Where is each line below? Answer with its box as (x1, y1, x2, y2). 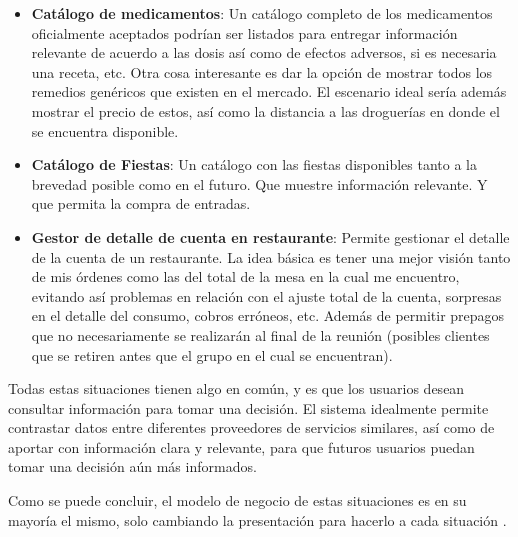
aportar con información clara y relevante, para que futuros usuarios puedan (8, 436, 475, 457)
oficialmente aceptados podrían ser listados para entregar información (31, 22, 458, 43)
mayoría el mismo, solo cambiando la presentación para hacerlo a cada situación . (8, 509, 507, 530)
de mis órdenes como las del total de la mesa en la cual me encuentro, (31, 266, 460, 287)
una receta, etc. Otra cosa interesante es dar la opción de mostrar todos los (31, 61, 493, 82)
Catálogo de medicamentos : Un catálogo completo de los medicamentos (31, 3, 493, 23)
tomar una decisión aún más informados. (8, 456, 257, 477)
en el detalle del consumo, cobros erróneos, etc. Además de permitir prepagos (31, 305, 505, 326)
